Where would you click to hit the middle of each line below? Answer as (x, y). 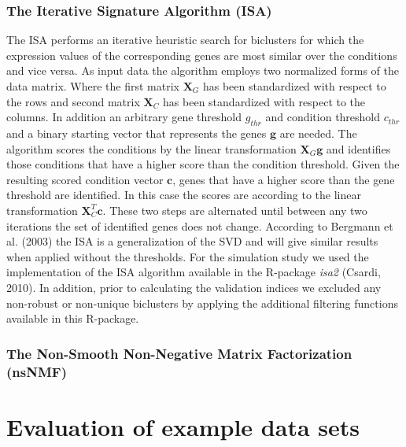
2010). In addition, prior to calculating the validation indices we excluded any (194, 287)
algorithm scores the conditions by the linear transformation (151, 148)
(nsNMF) (37, 371)
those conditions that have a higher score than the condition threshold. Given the (203, 164)
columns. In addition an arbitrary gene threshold (124, 117)
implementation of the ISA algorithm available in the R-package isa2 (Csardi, (194, 272)
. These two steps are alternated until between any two (235, 210)
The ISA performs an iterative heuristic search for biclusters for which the (185, 40)
